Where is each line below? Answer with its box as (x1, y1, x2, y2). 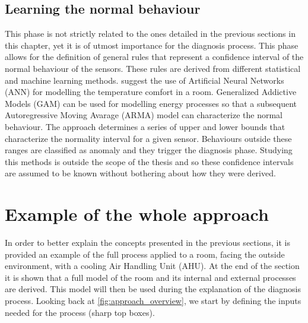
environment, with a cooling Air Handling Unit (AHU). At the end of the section (5, 259, 300, 272)
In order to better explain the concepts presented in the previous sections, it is (5, 236, 290, 249)
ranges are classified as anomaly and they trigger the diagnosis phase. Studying (5, 144, 293, 156)
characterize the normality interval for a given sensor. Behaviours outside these (5, 132, 292, 144)
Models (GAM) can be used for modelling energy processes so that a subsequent (5, 97, 297, 109)
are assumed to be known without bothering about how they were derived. (5, 167, 276, 179)
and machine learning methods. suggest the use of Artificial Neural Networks (5, 74, 284, 86)
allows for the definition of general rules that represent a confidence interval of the (5, 50, 304, 63)
